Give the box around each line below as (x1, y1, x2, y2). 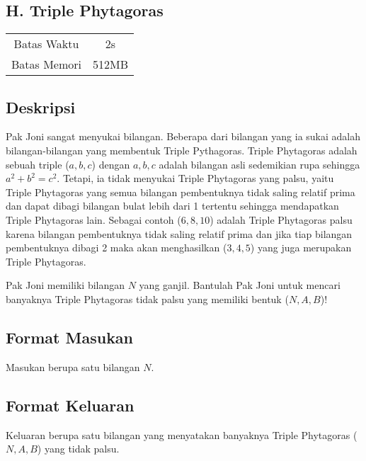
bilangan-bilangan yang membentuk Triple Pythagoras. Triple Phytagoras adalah (6, 143, 358, 157)
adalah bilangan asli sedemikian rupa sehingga (159, 156, 360, 171)
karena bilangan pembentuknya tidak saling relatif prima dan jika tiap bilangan (6, 226, 353, 241)
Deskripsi (6, 96, 76, 118)
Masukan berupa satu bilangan (6, 359, 140, 374)
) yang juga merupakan (250, 240, 352, 255)
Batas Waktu (13, 35, 79, 52)
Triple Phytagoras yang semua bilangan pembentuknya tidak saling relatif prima (6, 184, 355, 199)
